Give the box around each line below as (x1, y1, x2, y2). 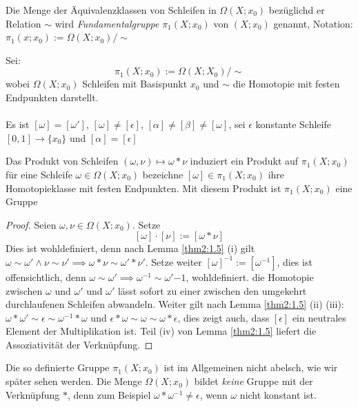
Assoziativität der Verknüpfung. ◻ (6, 337, 153, 351)
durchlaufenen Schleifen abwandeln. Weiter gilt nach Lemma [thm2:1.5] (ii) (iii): (6, 297, 344, 311)
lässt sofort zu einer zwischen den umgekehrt (117, 283, 307, 298)
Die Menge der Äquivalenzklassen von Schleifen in (6, 3, 217, 17)
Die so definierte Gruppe (6, 360, 110, 375)
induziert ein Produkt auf (190, 154, 299, 168)
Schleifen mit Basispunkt (82, 76, 188, 91)
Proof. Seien (6, 217, 57, 231)
